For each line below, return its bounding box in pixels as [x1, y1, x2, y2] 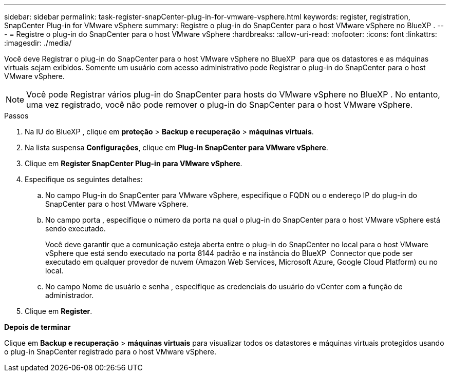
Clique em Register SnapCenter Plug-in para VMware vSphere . [25, 159, 242, 168]
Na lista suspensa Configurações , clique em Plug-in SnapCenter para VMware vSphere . [25, 143, 328, 152]
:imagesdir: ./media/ [4, 38, 72, 47]
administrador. [45, 291, 94, 300]
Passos [4, 111, 29, 120]
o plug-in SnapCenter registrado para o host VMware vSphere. [4, 347, 216, 356]
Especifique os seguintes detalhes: [25, 175, 143, 184]
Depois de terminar [4, 323, 71, 331]
